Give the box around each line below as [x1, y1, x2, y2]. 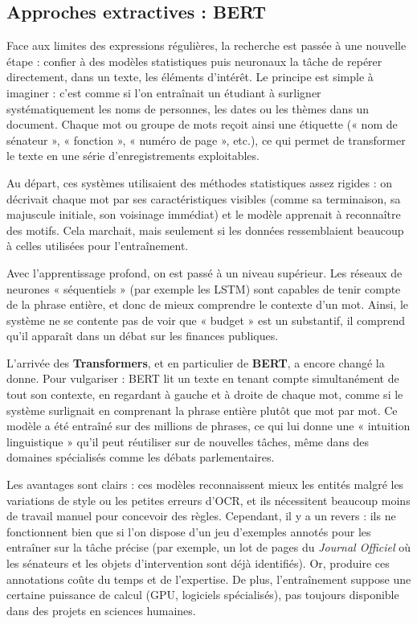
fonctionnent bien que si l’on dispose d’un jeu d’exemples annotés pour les [6, 523, 371, 540]
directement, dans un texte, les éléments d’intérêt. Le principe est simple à [6, 68, 374, 85]
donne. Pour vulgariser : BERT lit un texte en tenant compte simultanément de [6, 370, 399, 387]
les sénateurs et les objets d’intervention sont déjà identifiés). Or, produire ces [6, 555, 390, 572]
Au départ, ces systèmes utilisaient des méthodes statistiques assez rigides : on [6, 174, 393, 191]
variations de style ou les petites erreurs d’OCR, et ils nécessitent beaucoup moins [6, 491, 411, 508]
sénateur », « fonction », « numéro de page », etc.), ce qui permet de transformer [6, 131, 406, 148]
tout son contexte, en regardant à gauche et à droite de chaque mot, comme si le [6, 386, 403, 403]
